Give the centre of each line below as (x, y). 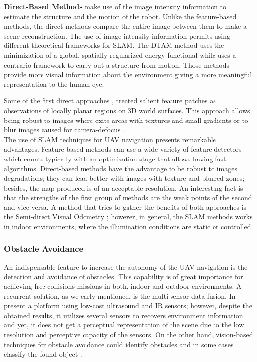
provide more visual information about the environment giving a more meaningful (128, 74)
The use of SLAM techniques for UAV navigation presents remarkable (110, 139)
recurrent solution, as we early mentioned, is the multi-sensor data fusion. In (120, 296)
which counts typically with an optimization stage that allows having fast (115, 158)
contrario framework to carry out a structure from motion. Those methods (117, 64)
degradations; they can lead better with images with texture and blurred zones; (124, 178)
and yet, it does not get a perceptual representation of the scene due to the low (124, 325)
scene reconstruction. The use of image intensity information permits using (117, 35)
